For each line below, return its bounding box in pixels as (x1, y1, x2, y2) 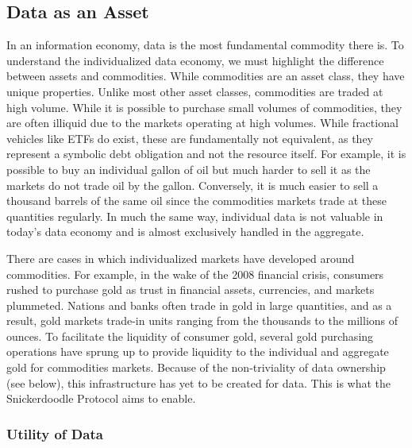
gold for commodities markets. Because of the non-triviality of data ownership (6, 359, 386, 376)
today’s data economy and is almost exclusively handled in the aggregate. (6, 223, 364, 240)
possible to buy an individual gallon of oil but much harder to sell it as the (6, 160, 371, 177)
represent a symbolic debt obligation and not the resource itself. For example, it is (6, 145, 406, 162)
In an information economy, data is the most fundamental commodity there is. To (6, 37, 404, 53)
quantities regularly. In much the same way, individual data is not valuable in (6, 207, 383, 224)
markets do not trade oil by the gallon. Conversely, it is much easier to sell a (6, 176, 379, 193)
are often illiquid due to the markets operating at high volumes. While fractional (6, 114, 399, 131)
